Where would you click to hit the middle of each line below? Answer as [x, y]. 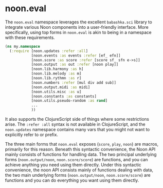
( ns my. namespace [23, 46]
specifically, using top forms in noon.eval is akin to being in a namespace [78, 32]
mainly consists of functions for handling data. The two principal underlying [81, 154]
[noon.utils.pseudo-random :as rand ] [69, 101]
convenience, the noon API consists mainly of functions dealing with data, [79, 170]
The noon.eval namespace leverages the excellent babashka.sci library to [79, 22]
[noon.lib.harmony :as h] [57, 69]
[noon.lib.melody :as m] [56, 74]
